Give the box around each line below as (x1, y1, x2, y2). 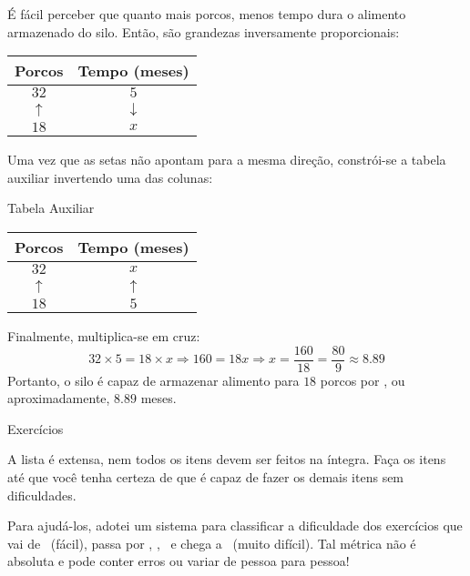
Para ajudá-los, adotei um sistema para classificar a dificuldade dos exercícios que (7, 516, 463, 535)
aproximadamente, (7, 389, 110, 408)
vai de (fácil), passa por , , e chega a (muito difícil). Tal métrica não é (7, 533, 416, 552)
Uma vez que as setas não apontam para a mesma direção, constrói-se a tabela (7, 150, 446, 169)
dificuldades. (7, 485, 77, 504)
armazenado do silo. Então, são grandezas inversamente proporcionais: (7, 22, 400, 41)
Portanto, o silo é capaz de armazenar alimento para (7, 370, 300, 389)
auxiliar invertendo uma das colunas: (7, 167, 213, 187)
